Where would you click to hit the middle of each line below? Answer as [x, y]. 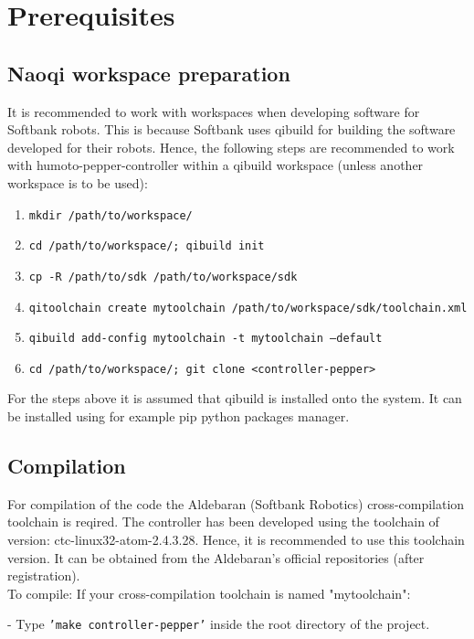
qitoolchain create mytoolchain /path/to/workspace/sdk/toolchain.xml [248, 308]
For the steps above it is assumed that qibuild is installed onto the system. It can [235, 398]
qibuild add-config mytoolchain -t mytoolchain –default [205, 339]
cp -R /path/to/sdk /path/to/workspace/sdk [163, 277]
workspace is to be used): [78, 182]
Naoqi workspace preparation [149, 73]
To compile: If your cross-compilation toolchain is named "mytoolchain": [209, 593]
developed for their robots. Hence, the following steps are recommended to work [231, 147]
